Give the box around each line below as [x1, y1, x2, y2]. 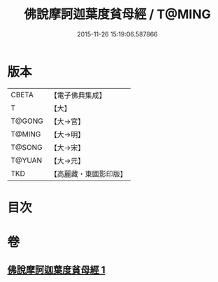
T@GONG [10, 116, 43, 126]
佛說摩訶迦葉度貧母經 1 [7, 264, 106, 276]
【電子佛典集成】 [50, 90, 106, 100]
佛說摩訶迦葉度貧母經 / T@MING [24, 6, 211, 22]
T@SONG [10, 142, 43, 152]
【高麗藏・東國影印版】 [50, 169, 127, 178]
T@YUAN [10, 155, 43, 165]
